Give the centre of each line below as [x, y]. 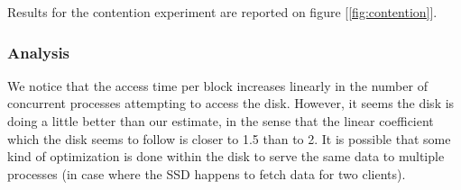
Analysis [39, 52]
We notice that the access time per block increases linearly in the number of [217, 85]
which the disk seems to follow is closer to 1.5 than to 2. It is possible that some [229, 138]
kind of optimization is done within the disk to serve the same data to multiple [226, 156]
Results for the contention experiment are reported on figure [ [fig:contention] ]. [222, 12]
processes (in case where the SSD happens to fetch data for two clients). [207, 173]
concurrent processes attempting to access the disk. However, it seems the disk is [231, 103]
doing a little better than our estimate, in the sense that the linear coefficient [221, 121]
